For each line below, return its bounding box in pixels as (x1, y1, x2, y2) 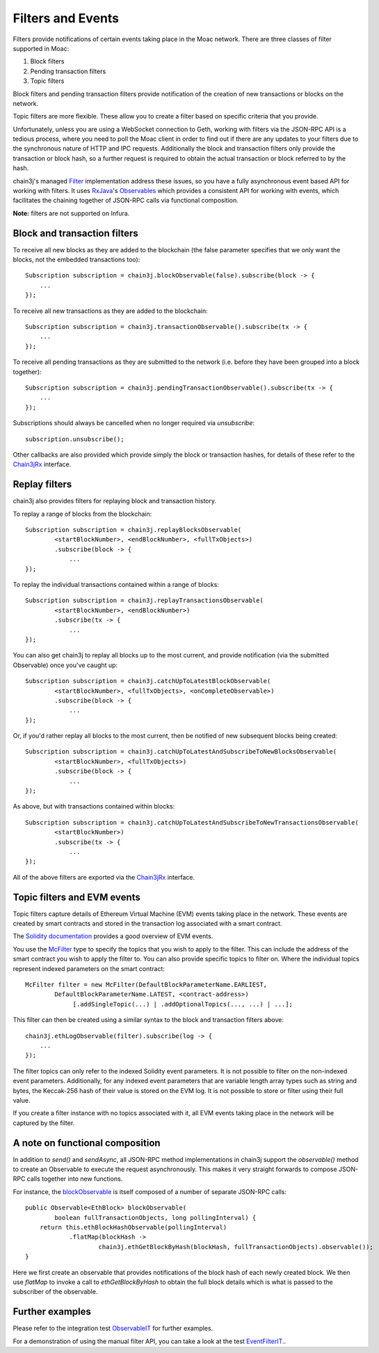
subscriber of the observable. (13, 1287, 98, 1296)
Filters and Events (13, 10, 120, 26)
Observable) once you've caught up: (13, 661, 118, 669)
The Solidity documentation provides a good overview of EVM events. (13, 932, 213, 940)
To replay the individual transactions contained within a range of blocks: (13, 580, 219, 588)
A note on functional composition (13, 1137, 161, 1149)
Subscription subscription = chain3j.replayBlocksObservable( (25, 526, 242, 534)
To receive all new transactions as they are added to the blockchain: (13, 307, 208, 315)
